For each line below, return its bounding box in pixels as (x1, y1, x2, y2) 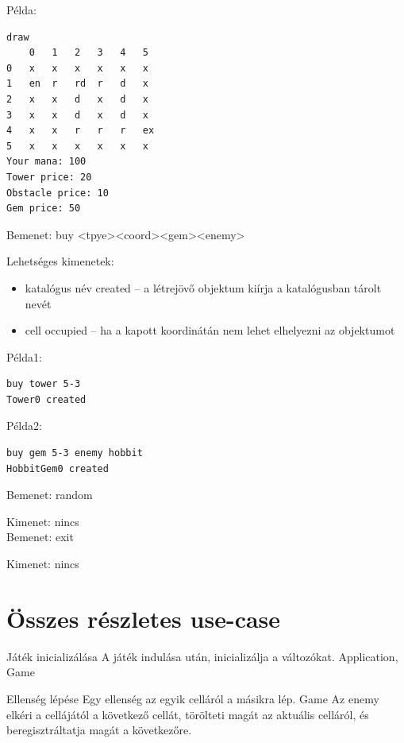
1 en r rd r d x (6, 78, 148, 90)
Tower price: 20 (6, 171, 92, 183)
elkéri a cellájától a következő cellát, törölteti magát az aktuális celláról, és (6, 706, 369, 722)
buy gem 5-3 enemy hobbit (6, 447, 143, 459)
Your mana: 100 (6, 156, 87, 168)
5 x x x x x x (6, 140, 148, 152)
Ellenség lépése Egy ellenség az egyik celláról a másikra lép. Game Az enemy (6, 690, 379, 706)
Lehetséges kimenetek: (6, 253, 114, 269)
